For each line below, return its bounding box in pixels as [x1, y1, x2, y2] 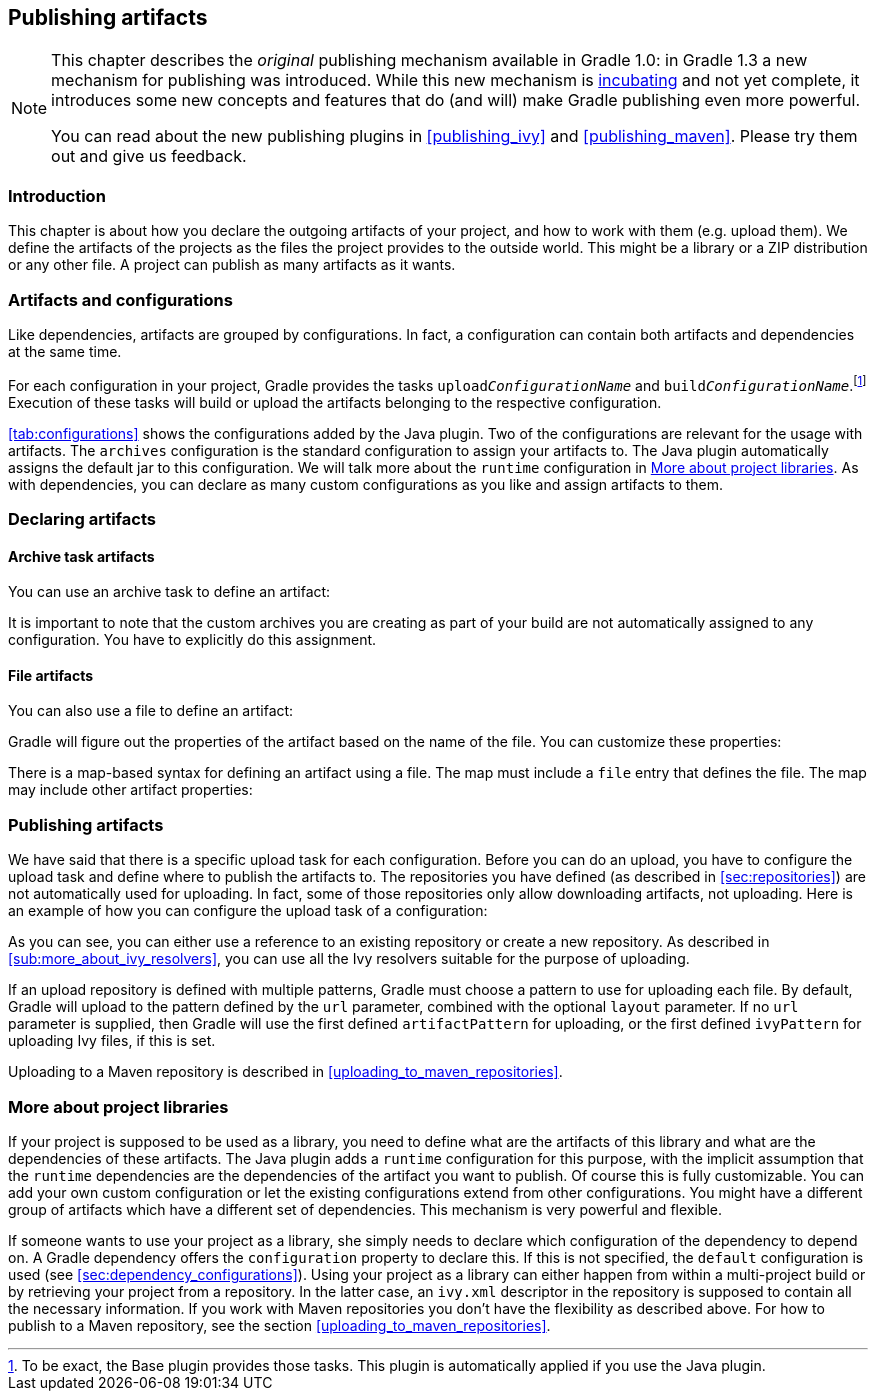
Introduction [8, 185, 106, 206]
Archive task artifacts [8, 547, 155, 565]
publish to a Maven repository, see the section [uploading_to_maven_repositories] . [8, 1316, 551, 1334]
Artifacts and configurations [8, 289, 233, 310]
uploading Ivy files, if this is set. [8, 1032, 216, 1050]
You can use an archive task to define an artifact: [8, 583, 331, 601]
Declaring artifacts [8, 508, 156, 529]
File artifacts [8, 666, 94, 684]
